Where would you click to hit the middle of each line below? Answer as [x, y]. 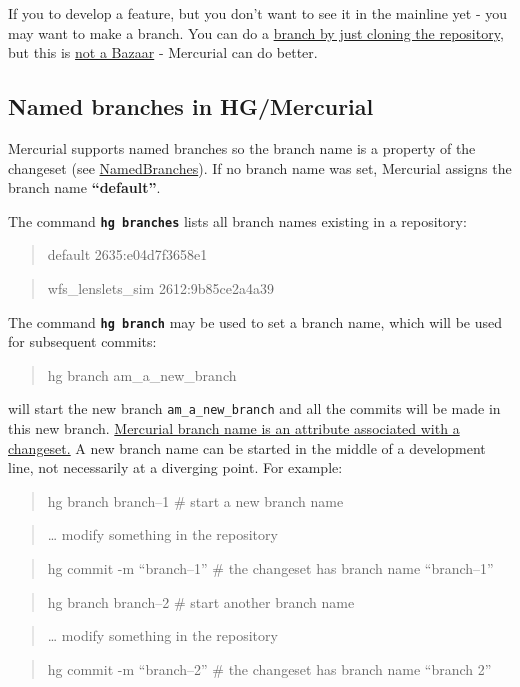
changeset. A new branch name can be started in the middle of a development [247, 447]
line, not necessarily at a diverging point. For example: [175, 467]
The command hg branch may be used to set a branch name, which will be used [255, 321]
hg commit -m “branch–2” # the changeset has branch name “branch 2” [269, 668]
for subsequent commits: [82, 341]
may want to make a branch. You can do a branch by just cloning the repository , [256, 32]
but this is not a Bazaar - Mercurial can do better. [163, 52]
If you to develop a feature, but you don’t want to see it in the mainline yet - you [258, 13]
